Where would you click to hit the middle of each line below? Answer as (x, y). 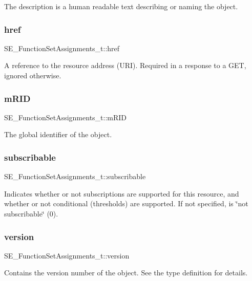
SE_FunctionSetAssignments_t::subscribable (75, 176)
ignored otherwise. (33, 75)
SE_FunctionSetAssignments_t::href (62, 48)
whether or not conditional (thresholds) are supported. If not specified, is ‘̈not (126, 203)
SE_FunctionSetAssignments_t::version (67, 255)
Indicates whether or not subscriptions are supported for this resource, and (122, 193)
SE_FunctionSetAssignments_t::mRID (66, 117)
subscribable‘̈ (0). (31, 213)
